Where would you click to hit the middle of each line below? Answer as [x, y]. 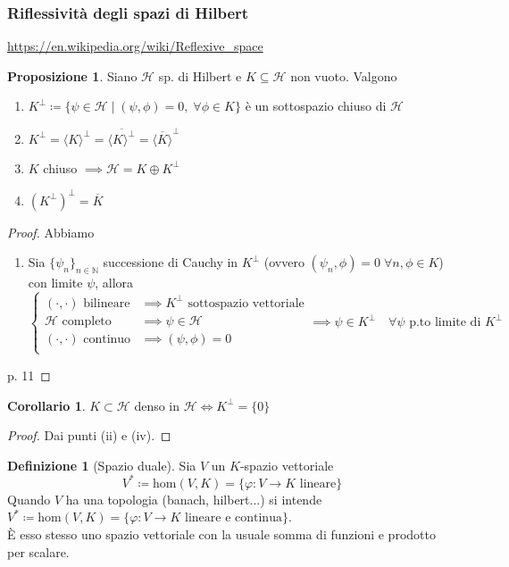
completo [87, 321]
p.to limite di [445, 323]
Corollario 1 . [46, 405]
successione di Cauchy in [171, 262]
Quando [29, 499]
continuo [107, 339]
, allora [114, 283]
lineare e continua [234, 518]
